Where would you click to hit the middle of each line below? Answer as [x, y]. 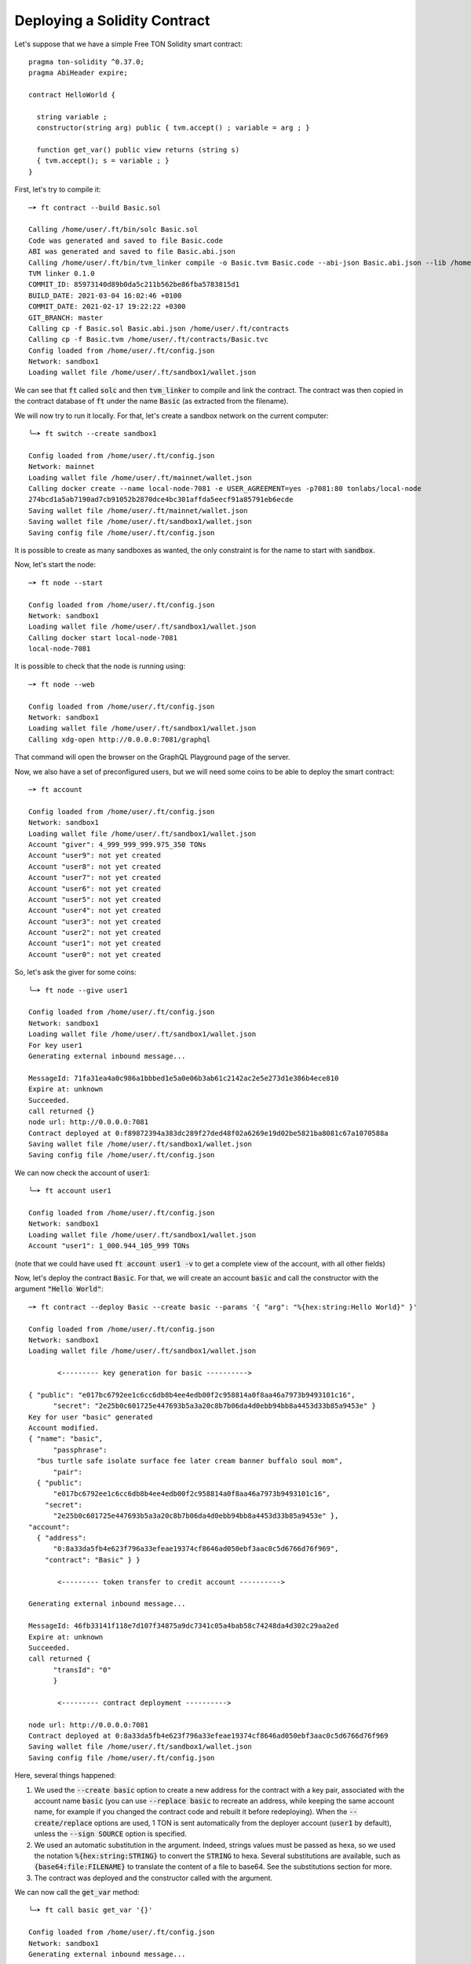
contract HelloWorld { [72, 95]
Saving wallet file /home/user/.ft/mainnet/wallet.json [138, 510]
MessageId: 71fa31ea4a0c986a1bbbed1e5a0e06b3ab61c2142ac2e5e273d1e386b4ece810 [184, 1078]
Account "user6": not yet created [95, 889]
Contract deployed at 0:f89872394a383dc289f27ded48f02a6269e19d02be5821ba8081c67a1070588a [208, 1133]
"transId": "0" [82, 1670]
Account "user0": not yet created [95, 954]
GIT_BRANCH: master [66, 317]
